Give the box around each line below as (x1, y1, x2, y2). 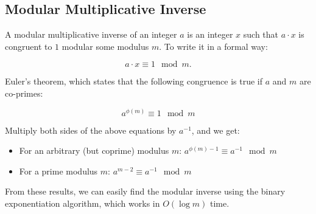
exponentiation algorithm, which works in (5, 196, 160, 209)
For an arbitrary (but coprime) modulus (19, 144, 169, 157)
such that (243, 28, 279, 41)
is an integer (187, 28, 233, 41)
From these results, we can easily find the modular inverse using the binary (5, 185, 286, 198)
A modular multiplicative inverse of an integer (5, 28, 177, 41)
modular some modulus (61, 40, 149, 52)
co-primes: (5, 86, 43, 99)
